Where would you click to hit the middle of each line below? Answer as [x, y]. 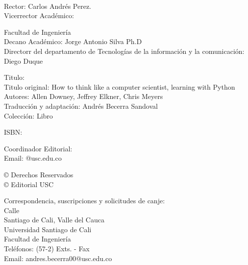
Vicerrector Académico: [39, 15]
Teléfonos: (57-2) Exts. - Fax [47, 249]
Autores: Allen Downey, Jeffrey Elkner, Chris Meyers [84, 96]
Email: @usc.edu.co [33, 158]
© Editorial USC [29, 184]
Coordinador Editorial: [38, 148]
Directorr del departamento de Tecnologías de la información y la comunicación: [124, 51]
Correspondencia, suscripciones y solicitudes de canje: [85, 201]
